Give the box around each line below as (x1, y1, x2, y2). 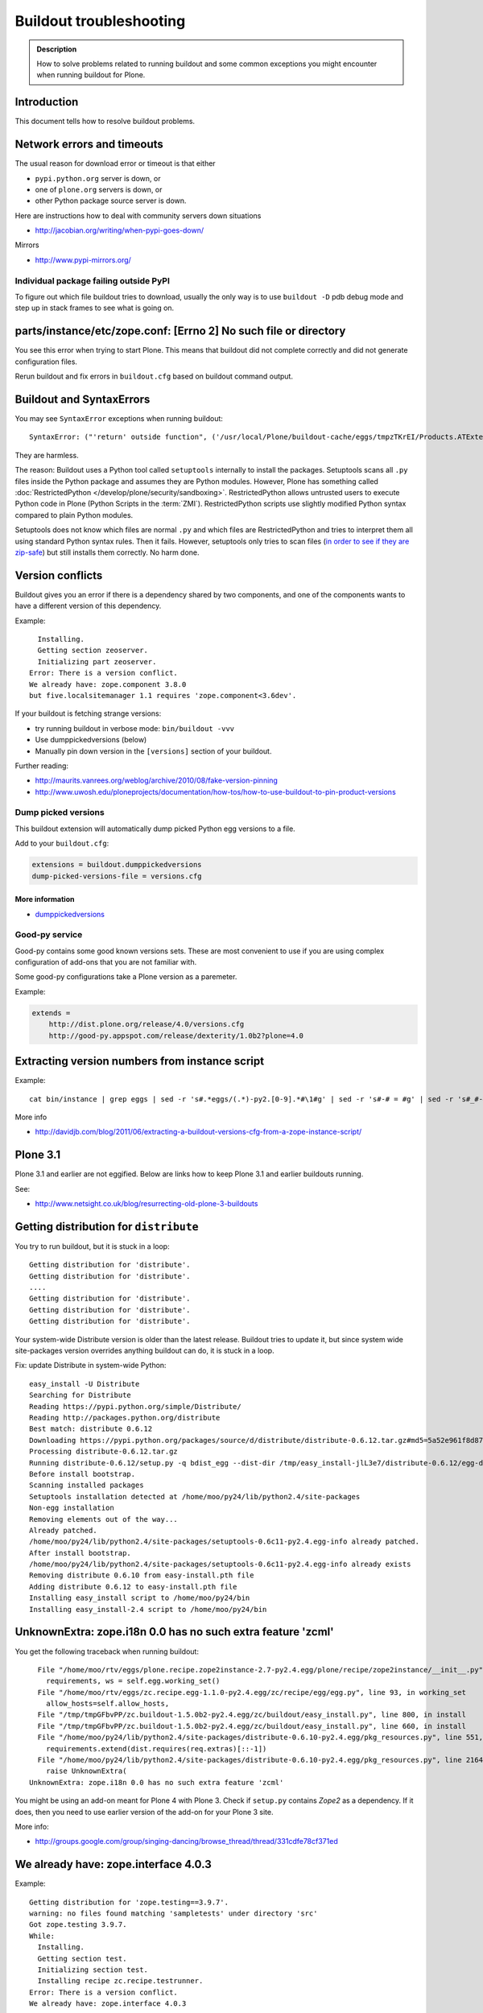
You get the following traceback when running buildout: (14, 1647, 199, 1656)
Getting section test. (37, 1953, 127, 1963)
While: (29, 1931, 56, 1941)
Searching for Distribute (29, 1391, 132, 1400)
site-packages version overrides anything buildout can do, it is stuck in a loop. (14, 1345, 275, 1356)
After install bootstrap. (29, 1548, 132, 1557)
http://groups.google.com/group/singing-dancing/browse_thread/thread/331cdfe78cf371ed (35, 1837, 338, 1846)
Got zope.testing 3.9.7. (29, 1920, 127, 1929)
